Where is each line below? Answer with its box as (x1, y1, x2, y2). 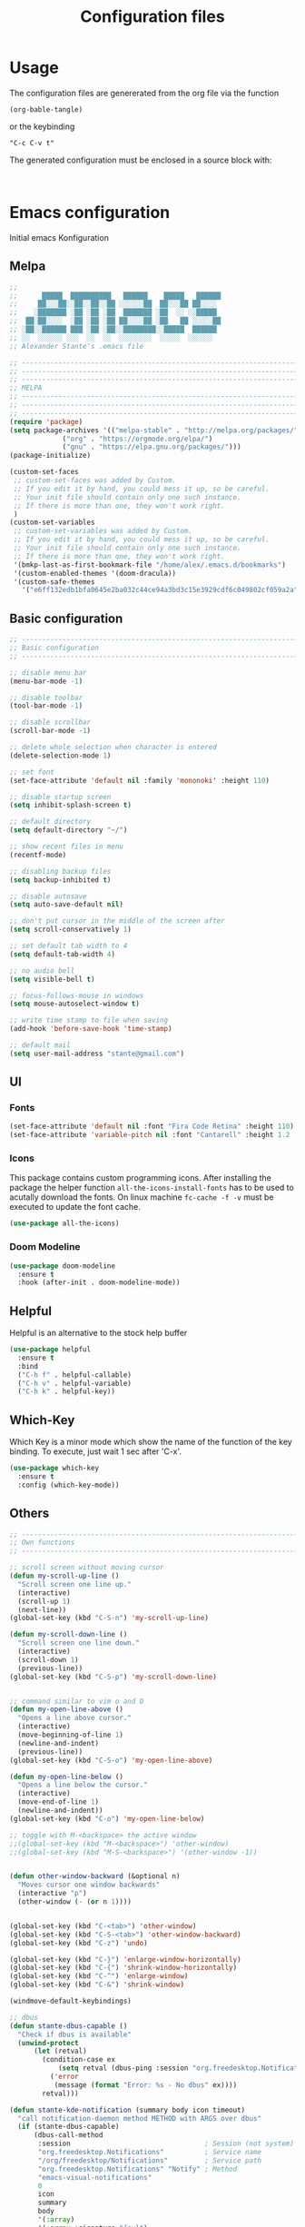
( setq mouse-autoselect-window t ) (9, 999, 141, 1009)
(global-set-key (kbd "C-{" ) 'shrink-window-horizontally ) (9, 1964, 238, 1973)
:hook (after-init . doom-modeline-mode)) (17, 1278, 181, 1287)
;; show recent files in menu (9, 842, 124, 851)
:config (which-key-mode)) (17, 1480, 120, 1490)
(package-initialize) (9, 451, 92, 460)
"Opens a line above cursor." (17, 1714, 132, 1723)
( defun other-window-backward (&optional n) (9, 1872, 181, 1881)
